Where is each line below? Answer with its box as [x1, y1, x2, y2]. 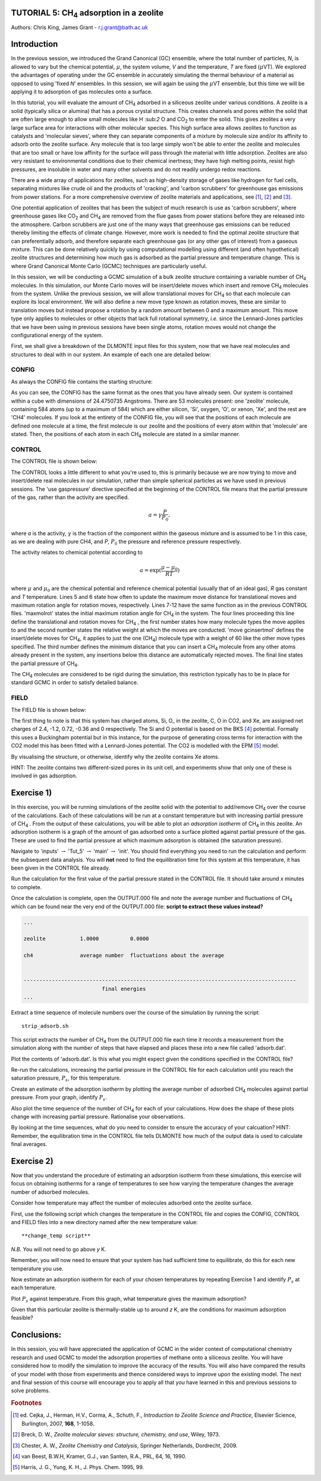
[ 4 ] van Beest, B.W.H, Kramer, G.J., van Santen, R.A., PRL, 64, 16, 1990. [12, 1452, 187, 1460]
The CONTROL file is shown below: [11, 458, 97, 465]
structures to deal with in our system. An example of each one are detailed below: [11, 351, 212, 358]
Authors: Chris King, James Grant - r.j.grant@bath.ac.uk [11, 24, 148, 31]
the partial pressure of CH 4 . [11, 660, 79, 669]
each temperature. [11, 1284, 56, 1291]
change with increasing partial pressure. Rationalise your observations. [11, 1113, 185, 1120]
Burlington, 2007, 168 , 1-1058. [21, 1420, 95, 1427]
